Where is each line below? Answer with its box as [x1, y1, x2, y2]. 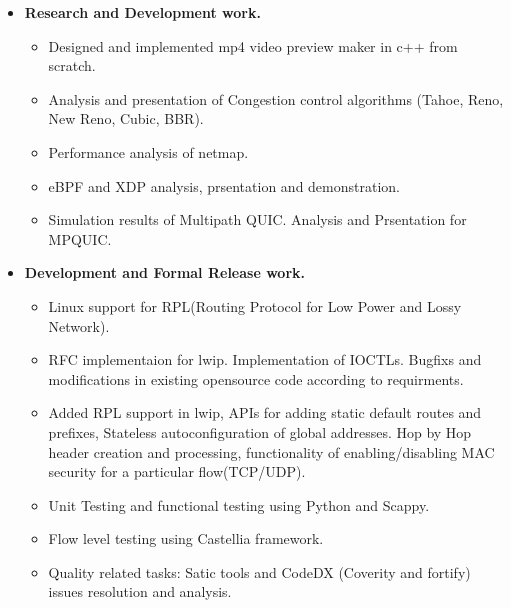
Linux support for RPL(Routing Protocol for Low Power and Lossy [48, 295, 462, 316]
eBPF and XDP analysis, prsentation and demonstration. [48, 175, 400, 196]
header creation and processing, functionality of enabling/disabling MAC [48, 441, 495, 462]
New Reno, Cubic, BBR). [48, 108, 204, 129]
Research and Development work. [24, 2, 261, 22]
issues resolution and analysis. [48, 581, 232, 602]
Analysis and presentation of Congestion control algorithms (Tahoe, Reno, [48, 88, 504, 109]
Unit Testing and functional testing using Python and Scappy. [48, 494, 430, 515]
